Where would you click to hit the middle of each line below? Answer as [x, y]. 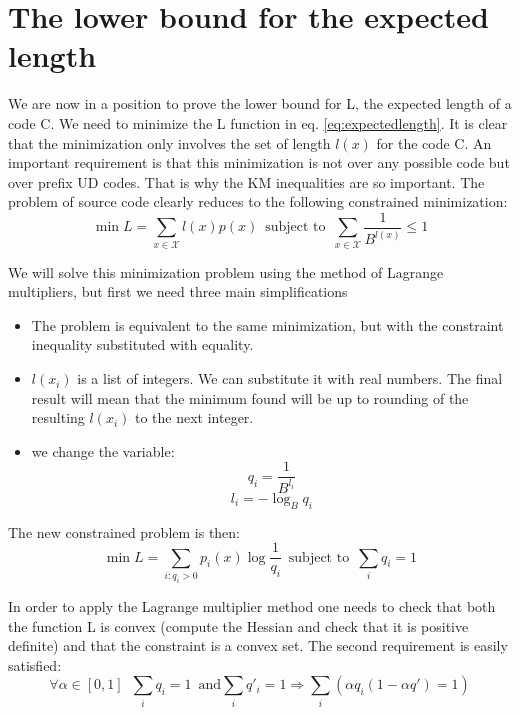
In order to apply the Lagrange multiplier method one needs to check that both [252, 605]
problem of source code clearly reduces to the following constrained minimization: [258, 201]
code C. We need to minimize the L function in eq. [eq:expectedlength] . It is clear [258, 122]
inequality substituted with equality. [142, 344]
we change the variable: [103, 450]
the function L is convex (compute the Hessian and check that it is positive [238, 625]
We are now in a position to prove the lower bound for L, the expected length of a [260, 103]
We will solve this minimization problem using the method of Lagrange [226, 271]
